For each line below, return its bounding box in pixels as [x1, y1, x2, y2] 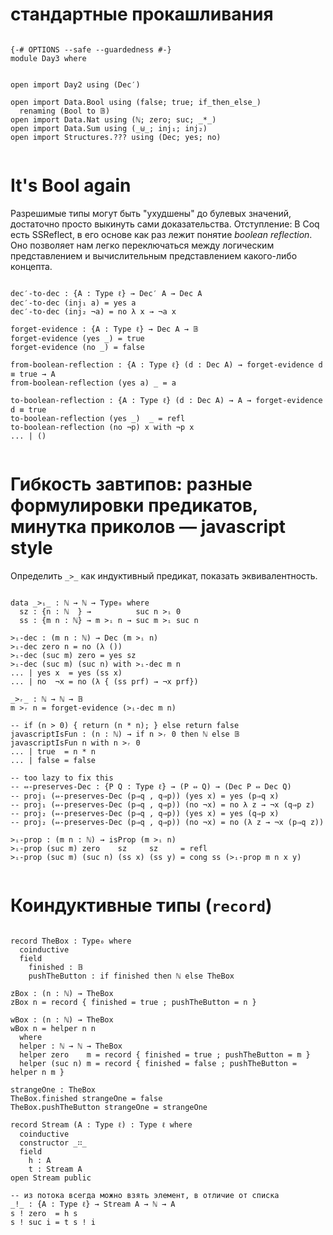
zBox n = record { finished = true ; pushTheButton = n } [10, 997, 257, 1007]
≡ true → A [10, 369, 56, 379]
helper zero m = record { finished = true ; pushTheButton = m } [19, 1049, 311, 1060]
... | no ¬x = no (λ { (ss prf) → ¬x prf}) [10, 676, 199, 687]
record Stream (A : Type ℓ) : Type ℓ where [10, 1119, 193, 1130]
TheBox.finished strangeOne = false [10, 1093, 163, 1103]
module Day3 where [10, 53, 87, 63]
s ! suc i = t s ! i [10, 1217, 97, 1227]
